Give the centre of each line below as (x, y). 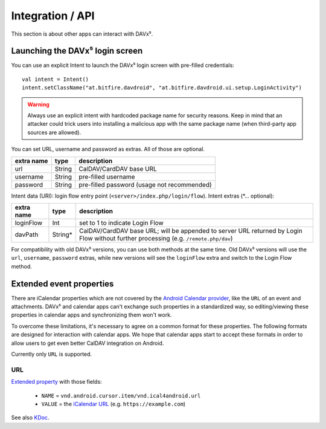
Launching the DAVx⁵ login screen (77, 51)
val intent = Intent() (56, 79)
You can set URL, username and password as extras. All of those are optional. (108, 149)
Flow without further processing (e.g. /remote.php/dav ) (156, 238)
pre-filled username (107, 176)
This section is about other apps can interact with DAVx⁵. (82, 34)
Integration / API (53, 16)
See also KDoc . (30, 418)
